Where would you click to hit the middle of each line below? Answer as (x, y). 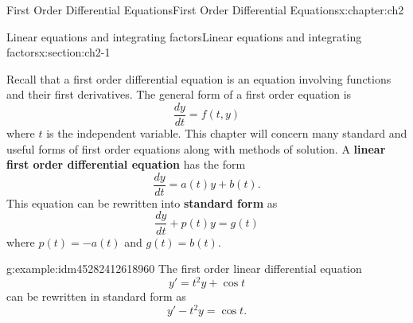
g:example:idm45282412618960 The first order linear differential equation (184, 269)
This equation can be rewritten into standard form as (142, 202)
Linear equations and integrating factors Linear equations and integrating (184, 36)
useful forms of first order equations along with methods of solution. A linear (196, 148)
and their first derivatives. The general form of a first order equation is (179, 94)
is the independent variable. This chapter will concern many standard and (227, 133)
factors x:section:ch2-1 (58, 52)
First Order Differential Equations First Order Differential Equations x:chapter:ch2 (205, 10)
